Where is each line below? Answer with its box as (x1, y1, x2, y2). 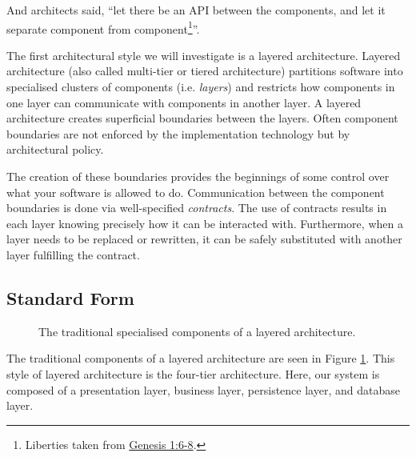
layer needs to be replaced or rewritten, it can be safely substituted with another (6, 231, 402, 247)
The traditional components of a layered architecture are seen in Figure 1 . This (6, 350, 395, 367)
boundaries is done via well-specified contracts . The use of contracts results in (6, 199, 387, 216)
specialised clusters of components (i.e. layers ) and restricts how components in (6, 78, 395, 95)
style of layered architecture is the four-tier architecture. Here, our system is (6, 365, 380, 382)
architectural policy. (6, 141, 104, 158)
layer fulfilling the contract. (6, 246, 140, 263)
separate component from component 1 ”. (6, 18, 200, 37)
